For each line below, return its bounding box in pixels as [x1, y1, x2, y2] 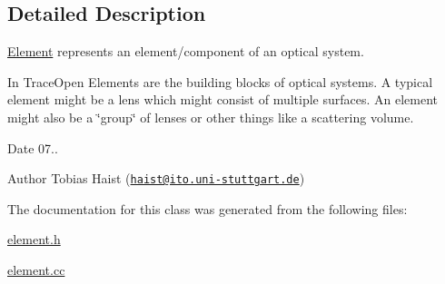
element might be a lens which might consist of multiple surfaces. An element [7, 90, 439, 109]
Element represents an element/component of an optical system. [7, 42, 364, 61]
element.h [7, 230, 61, 249]
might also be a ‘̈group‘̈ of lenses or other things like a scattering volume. [7, 107, 414, 126]
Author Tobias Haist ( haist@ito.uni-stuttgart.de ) [7, 169, 305, 188]
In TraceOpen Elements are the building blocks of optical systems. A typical [7, 72, 433, 91]
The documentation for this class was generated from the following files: [7, 199, 408, 218]
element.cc [7, 260, 65, 279]
